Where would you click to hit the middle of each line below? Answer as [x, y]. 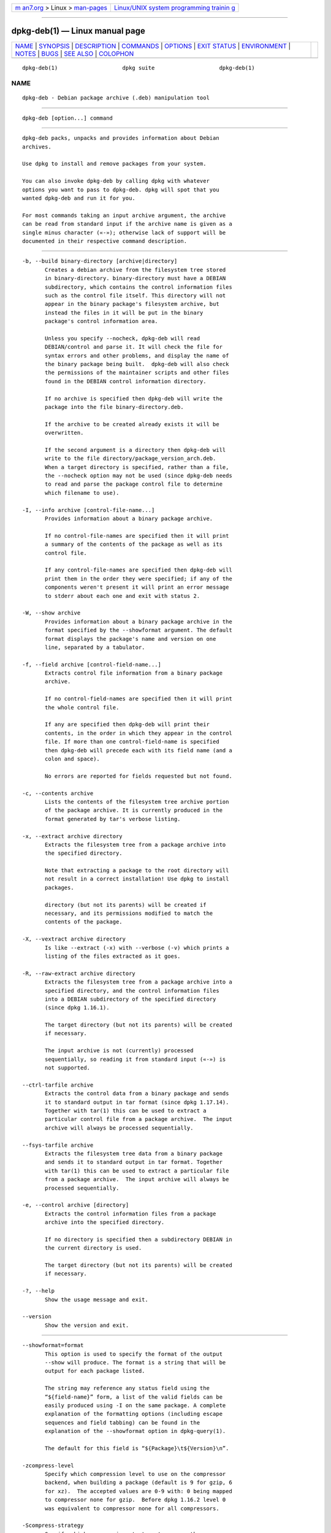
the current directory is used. [93, 1248]
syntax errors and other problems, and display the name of [137, 355]
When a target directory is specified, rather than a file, [137, 467]
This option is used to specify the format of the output [134, 1354]
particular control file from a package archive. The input [139, 1119]
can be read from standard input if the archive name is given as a [127, 224]
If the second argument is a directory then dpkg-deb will [135, 450]
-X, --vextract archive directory [74, 939]
